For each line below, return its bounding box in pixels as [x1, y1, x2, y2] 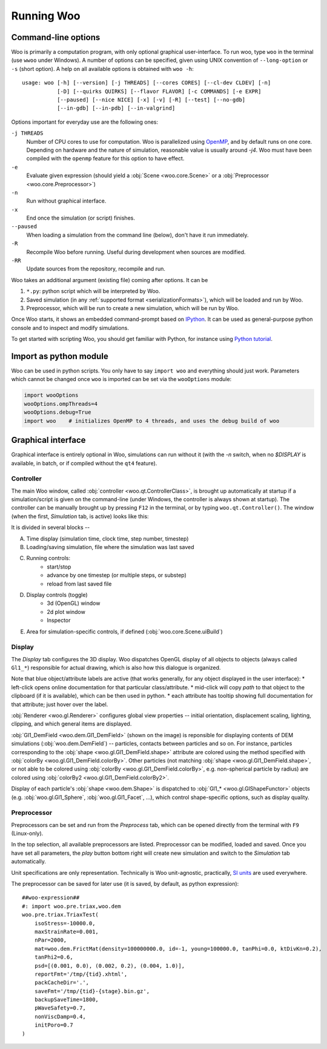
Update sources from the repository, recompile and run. [26, 265, 166, 272]
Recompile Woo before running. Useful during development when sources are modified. [26, 248, 246, 255]
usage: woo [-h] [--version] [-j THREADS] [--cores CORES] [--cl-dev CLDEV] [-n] [22, 79, 271, 86]
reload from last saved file [47, 580, 112, 587]
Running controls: [26, 555, 71, 562]
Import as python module [11, 351, 108, 361]
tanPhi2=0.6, [34, 954, 73, 961]
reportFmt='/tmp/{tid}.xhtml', [34, 971, 128, 977]
